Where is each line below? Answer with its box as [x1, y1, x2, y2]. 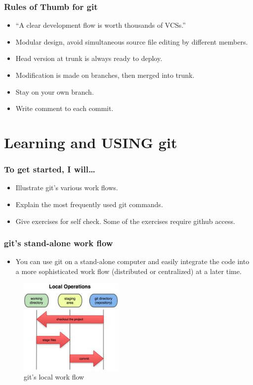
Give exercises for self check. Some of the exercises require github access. [15, 216, 235, 226]
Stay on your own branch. [15, 86, 94, 97]
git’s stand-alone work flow [4, 237, 113, 249]
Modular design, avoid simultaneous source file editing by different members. [15, 36, 248, 47]
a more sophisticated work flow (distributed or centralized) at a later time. [15, 266, 242, 276]
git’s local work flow [24, 372, 84, 382]
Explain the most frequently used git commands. [15, 199, 163, 209]
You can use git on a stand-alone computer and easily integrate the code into [15, 256, 250, 267]
